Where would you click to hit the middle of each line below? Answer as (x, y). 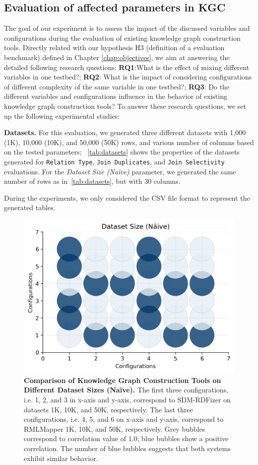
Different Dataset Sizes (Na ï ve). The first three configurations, (126, 390)
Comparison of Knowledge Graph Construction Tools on (123, 380)
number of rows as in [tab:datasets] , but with (73, 181)
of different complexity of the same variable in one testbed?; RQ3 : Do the (117, 86)
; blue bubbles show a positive (183, 438)
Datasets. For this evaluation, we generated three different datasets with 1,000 (125, 132)
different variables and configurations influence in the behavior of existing (116, 96)
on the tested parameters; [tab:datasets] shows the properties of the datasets (122, 152)
